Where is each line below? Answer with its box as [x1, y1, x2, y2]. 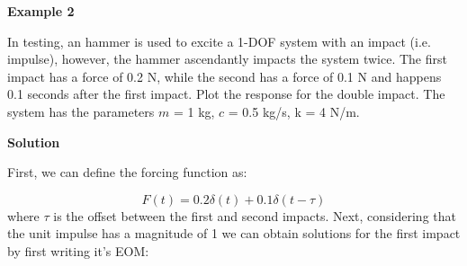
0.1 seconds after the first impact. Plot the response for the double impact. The [7, 84, 445, 103]
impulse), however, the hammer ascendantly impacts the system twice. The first [7, 49, 447, 68]
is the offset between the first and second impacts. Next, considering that [53, 206, 456, 225]
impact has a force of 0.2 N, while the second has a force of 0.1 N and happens [7, 66, 442, 85]
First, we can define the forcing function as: [7, 163, 247, 182]
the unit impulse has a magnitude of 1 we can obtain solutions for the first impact [7, 224, 461, 243]
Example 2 [7, 2, 75, 20]
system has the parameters [7, 102, 155, 120]
